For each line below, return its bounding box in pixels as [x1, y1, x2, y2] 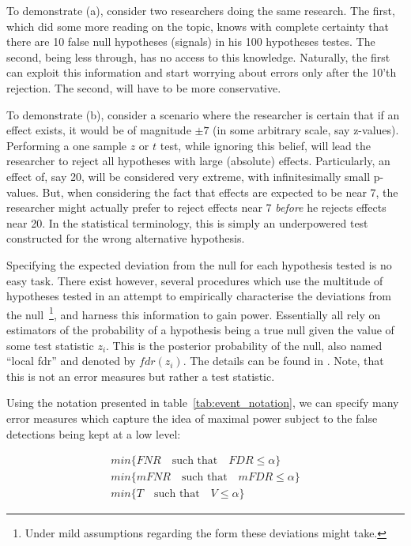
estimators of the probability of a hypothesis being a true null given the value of [6, 321, 394, 337]
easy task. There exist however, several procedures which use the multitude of [6, 272, 383, 288]
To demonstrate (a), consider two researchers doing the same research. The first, [6, 2, 395, 18]
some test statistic [6, 337, 94, 353]
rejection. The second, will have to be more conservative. [6, 79, 281, 96]
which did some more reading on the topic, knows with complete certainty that [6, 17, 390, 34]
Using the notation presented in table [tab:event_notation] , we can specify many [6, 394, 399, 411]
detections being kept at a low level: [6, 425, 181, 442]
